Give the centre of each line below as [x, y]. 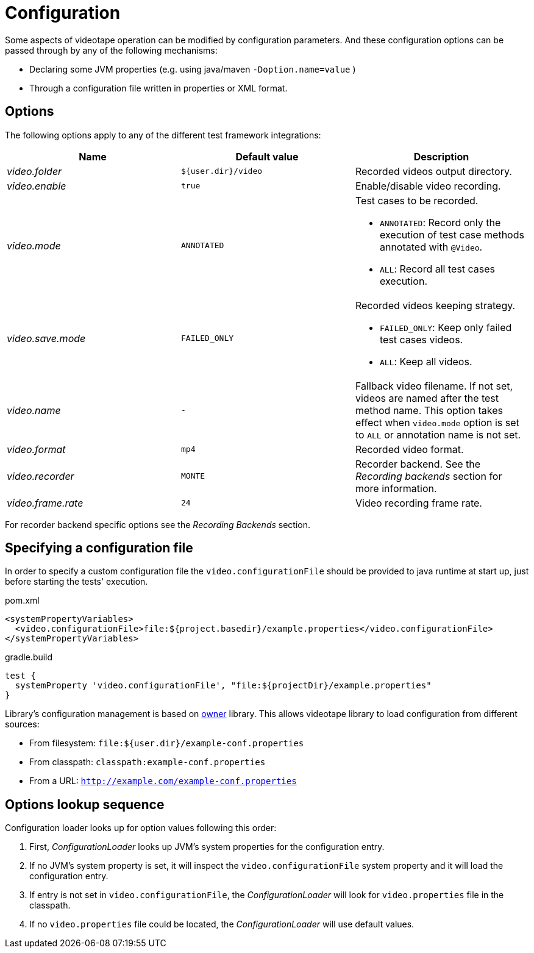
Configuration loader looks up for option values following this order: [141, 828]
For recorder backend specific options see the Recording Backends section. [158, 524]
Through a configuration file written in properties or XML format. [158, 88]
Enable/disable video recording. [428, 186]
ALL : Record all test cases [437, 269]
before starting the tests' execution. [77, 582]
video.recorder [41, 476]
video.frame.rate [45, 503]
